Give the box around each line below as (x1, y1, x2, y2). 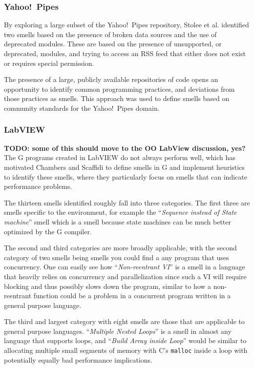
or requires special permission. (4, 58, 94, 68)
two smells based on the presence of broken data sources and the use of (4, 29, 217, 39)
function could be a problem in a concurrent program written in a (33, 290, 231, 301)
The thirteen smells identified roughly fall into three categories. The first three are (4, 197, 250, 207)
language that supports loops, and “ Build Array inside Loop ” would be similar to (4, 335, 247, 346)
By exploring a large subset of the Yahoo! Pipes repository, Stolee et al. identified (4, 20, 249, 30)
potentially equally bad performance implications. (4, 354, 152, 365)
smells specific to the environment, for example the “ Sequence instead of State (4, 207, 237, 217)
